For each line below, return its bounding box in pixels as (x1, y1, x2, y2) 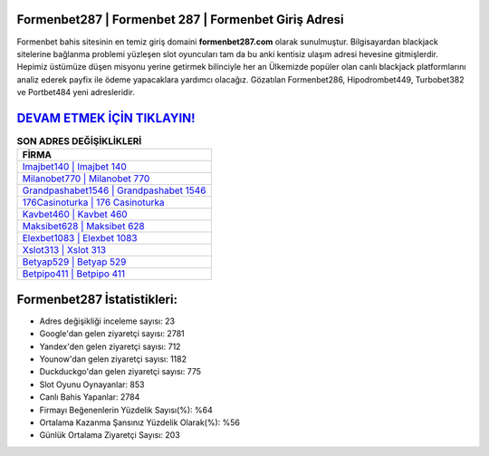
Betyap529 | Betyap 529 (22, 256, 127, 268)
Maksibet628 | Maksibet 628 (22, 220, 145, 233)
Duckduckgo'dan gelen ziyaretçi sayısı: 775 (39, 366, 201, 377)
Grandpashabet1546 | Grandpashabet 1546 (22, 184, 206, 197)
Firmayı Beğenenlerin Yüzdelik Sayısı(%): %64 (39, 404, 213, 415)
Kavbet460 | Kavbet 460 (22, 209, 128, 221)
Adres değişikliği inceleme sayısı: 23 (39, 315, 176, 326)
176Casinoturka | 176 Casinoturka (22, 196, 165, 209)
